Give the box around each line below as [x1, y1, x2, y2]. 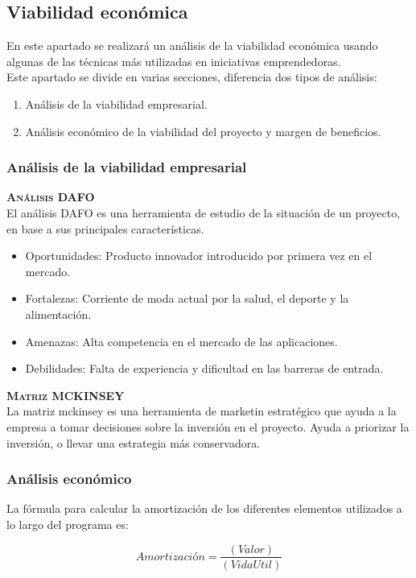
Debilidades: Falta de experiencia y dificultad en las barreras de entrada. [25, 360, 384, 377]
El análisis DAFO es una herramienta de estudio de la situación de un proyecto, [6, 204, 401, 221]
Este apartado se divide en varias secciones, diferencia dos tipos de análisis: [6, 68, 377, 85]
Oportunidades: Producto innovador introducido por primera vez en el [25, 247, 373, 264]
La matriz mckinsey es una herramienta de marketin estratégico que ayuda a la [6, 403, 397, 419]
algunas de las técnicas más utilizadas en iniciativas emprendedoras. [6, 52, 341, 69]
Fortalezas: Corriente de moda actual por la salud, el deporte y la [25, 290, 349, 307]
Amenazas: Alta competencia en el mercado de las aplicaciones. [25, 332, 338, 349]
